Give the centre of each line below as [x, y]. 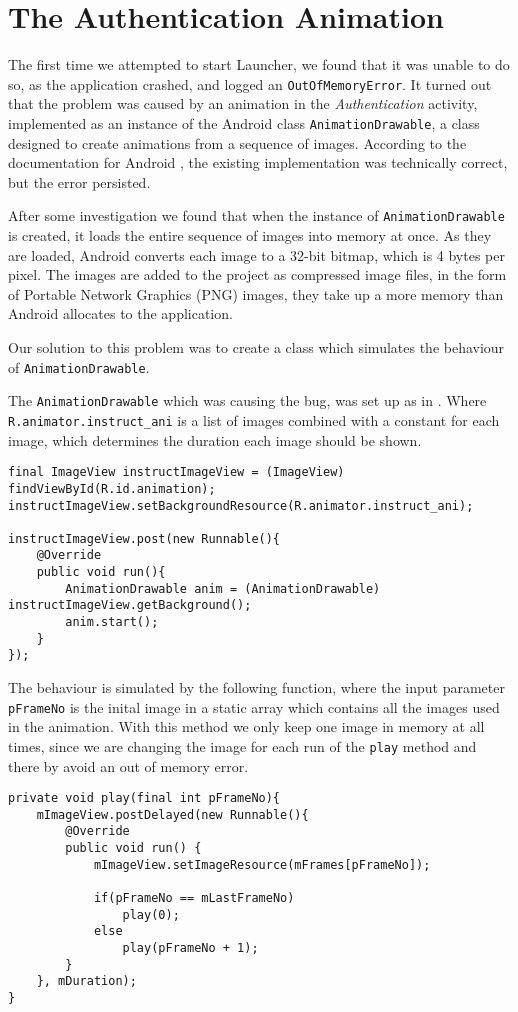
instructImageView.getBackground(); [130, 605]
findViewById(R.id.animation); [112, 488]
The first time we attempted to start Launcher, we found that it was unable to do [259, 64]
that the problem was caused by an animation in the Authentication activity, [243, 103]
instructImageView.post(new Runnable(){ [144, 538]
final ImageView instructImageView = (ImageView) [176, 472]
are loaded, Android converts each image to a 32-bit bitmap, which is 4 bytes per [256, 254]
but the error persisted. [79, 181]
